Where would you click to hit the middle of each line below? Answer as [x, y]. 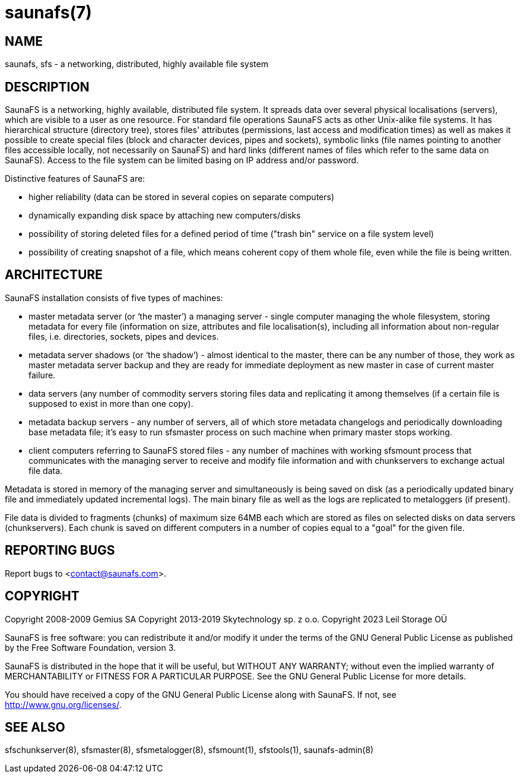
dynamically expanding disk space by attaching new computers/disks [165, 216]
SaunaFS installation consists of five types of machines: [114, 298]
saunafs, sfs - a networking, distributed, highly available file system [137, 64]
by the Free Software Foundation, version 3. [91, 647]
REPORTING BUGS [60, 551]
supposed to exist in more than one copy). [111, 403]
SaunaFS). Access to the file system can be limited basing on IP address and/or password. [182, 160]
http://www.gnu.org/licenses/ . [63, 704]
